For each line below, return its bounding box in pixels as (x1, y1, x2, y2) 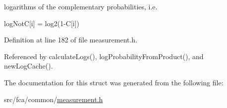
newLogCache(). (4, 61, 53, 71)
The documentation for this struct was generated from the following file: (4, 77, 224, 87)
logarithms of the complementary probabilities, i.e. (4, 1, 158, 11)
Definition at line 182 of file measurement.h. (4, 35, 138, 45)
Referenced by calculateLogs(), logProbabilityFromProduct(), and (4, 51, 204, 61)
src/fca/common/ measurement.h (4, 94, 103, 104)
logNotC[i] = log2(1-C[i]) (4, 18, 80, 28)
